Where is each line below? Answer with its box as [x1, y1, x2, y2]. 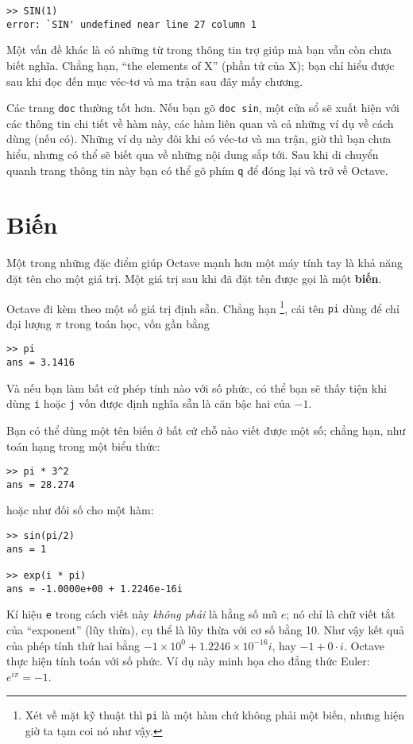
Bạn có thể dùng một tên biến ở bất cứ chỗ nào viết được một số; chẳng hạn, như [6, 421, 406, 438]
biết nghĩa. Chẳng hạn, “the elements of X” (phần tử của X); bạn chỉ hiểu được [6, 56, 395, 73]
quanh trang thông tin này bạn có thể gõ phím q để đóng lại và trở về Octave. [6, 161, 388, 178]
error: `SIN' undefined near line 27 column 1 [6, 18, 257, 30]
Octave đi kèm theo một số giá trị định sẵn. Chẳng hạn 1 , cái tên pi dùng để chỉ [6, 297, 399, 316]
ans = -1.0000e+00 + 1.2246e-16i [6, 583, 183, 595]
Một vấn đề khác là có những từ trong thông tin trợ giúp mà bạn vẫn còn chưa [6, 41, 392, 58]
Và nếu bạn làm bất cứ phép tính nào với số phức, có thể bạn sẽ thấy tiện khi [6, 379, 387, 396]
